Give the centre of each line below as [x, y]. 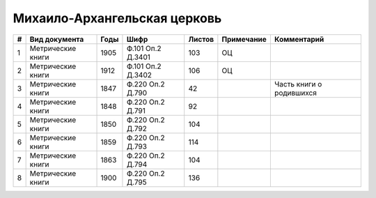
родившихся [295, 93]
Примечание [244, 39]
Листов [201, 39]
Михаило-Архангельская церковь [117, 18]
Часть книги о [298, 84]
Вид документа [57, 39]
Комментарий [299, 39]
